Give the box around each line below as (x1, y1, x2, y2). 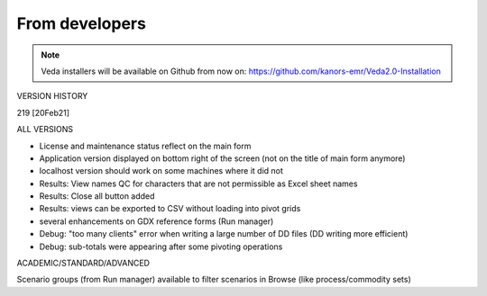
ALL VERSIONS (16, 124, 74, 135)
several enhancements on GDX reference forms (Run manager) (39, 216, 274, 227)
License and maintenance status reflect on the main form (39, 140, 252, 151)
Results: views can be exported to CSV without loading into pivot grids (39, 203, 301, 214)
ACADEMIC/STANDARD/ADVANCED (16, 257, 151, 269)
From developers (16, 13, 146, 33)
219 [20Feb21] (16, 107, 70, 118)
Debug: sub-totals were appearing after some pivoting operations (39, 241, 283, 252)
